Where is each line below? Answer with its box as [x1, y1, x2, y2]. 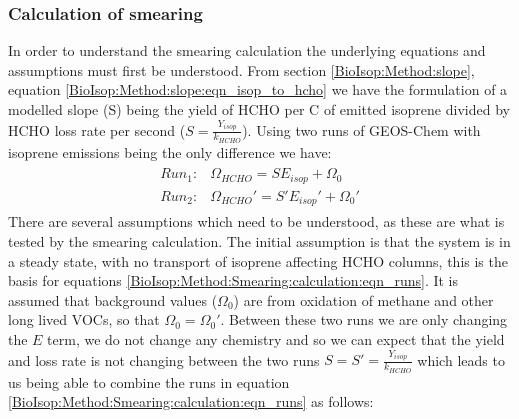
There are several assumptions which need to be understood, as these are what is [8, 211, 505, 232]
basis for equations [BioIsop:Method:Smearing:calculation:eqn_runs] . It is [8, 270, 459, 291]
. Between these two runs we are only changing [220, 309, 508, 330]
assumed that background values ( [8, 289, 218, 310]
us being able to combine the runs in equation [8, 371, 290, 392]
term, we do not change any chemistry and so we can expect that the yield [47, 328, 505, 349]
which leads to [417, 349, 505, 370]
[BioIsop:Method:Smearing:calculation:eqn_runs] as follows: [8, 391, 374, 412]
